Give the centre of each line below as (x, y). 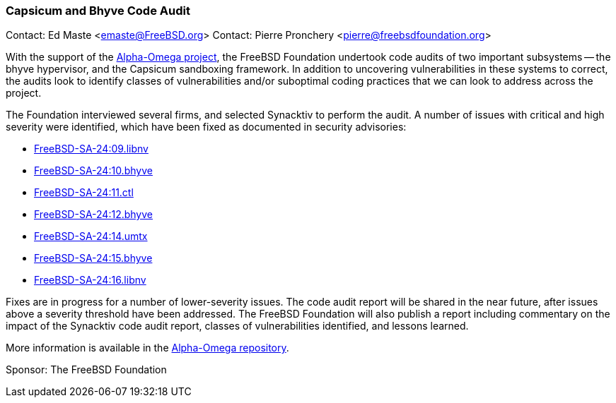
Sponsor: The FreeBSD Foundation (86, 370)
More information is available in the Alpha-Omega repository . (147, 348)
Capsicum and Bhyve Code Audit (98, 11)
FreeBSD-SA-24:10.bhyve (93, 171)
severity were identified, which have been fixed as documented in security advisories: (206, 127)
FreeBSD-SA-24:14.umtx (91, 236)
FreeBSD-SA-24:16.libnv (90, 280)
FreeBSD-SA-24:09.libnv (91, 149)
